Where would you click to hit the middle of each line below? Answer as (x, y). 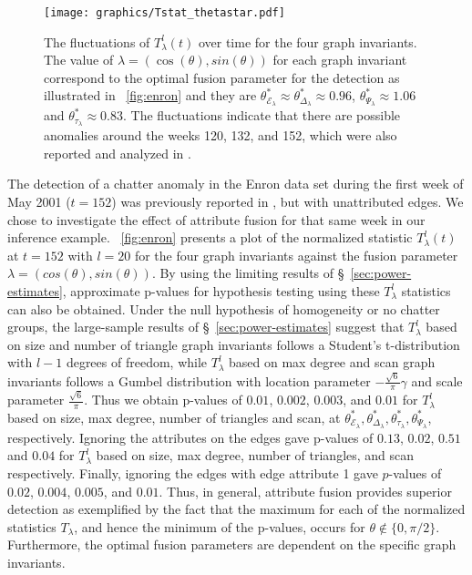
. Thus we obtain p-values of (163, 400)
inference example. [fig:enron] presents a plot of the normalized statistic (210, 237)
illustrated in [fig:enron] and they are (150, 95)
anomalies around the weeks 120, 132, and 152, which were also (221, 135)
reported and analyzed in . (118, 153)
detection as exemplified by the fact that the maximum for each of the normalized (236, 509)
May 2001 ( (39, 201)
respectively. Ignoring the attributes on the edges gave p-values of (190, 437)
